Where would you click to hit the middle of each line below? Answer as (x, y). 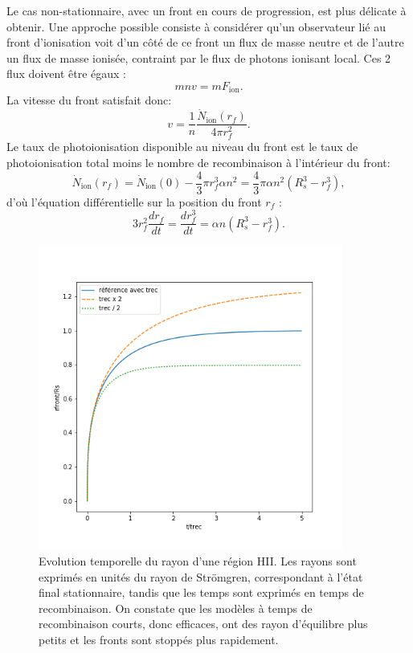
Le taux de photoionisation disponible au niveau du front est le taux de (182, 147)
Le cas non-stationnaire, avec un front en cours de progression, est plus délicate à (206, 10)
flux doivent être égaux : (66, 73)
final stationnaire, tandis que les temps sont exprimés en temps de (201, 592)
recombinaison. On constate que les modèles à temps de (176, 608)
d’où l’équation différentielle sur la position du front (134, 201)
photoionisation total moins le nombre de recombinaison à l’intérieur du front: (198, 162)
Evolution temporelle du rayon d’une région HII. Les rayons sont (198, 561)
